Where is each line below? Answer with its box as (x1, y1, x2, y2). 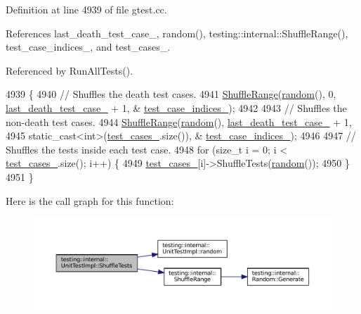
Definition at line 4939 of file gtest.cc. (6, 2, 167, 16)
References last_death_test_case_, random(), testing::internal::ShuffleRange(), (6, 25, 348, 40)
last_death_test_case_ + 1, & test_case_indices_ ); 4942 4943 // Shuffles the (6, 100, 347, 115)
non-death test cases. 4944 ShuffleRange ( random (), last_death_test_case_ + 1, (6, 114, 352, 129)
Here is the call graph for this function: (6, 193, 174, 208)
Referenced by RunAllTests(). (6, 63, 133, 77)
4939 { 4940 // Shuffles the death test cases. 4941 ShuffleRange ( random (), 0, (6, 87, 336, 101)
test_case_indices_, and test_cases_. (6, 39, 171, 54)
